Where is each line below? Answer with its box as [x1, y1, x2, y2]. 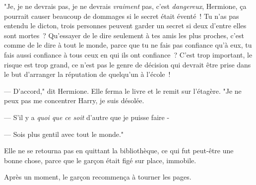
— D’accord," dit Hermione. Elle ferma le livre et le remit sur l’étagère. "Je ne [4, 85, 242, 96]
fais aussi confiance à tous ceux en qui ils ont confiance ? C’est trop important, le [4, 49, 253, 60]
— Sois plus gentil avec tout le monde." [4, 128, 124, 139]
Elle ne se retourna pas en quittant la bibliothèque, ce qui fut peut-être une [4, 145, 234, 156]
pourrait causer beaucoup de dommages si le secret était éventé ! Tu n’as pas [4, 10, 239, 21]
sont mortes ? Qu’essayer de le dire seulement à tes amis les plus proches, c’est [4, 30, 244, 40]
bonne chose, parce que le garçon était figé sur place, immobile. [4, 155, 196, 165]
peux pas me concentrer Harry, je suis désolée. [4, 95, 144, 106]
